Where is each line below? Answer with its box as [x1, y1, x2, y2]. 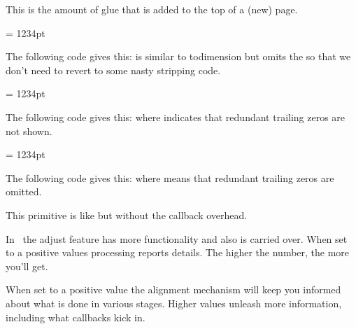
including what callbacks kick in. [6, 309, 145, 324]
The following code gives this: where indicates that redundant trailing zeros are [6, 109, 346, 124]
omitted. [6, 184, 42, 199]
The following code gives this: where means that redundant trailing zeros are [6, 170, 334, 185]
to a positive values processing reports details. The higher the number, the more [6, 245, 350, 260]
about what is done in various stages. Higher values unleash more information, [6, 295, 342, 310]
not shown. [6, 123, 52, 138]
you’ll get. [6, 258, 48, 273]
